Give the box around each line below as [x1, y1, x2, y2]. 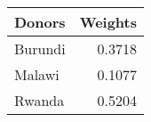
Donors [14, 12, 66, 32]
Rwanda [14, 90, 65, 110]
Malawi [14, 64, 60, 85]
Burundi [14, 38, 66, 59]
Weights [79, 12, 137, 32]
